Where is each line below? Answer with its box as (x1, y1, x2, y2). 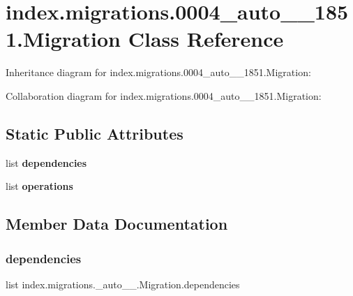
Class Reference (128, 24, 284, 53)
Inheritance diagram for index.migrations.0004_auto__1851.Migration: (6, 65, 311, 80)
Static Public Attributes (6, 122, 183, 144)
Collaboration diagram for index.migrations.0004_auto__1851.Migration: (6, 88, 322, 103)
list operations (6, 179, 73, 193)
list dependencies (6, 155, 87, 170)
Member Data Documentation (6, 213, 228, 235)
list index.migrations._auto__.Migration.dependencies (6, 276, 240, 291)
